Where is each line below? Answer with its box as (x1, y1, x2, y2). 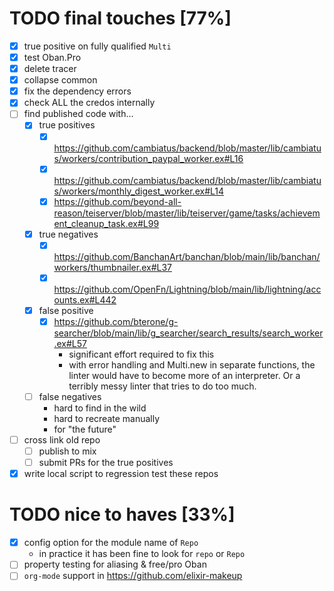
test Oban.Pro (23, 52, 82, 63)
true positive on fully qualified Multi (23, 40, 172, 52)
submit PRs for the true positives (38, 457, 174, 469)
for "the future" (53, 423, 117, 435)
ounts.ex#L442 (53, 293, 117, 306)
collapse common (23, 74, 98, 86)
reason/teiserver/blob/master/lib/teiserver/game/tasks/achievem (53, 207, 321, 219)
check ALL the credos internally (23, 97, 156, 109)
